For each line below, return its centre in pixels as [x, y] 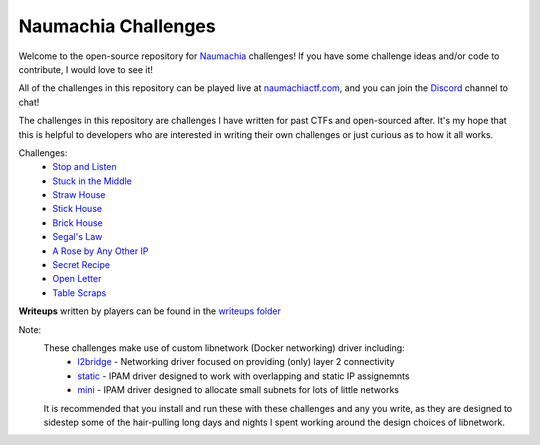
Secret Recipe [81, 265]
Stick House [77, 209]
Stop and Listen [84, 167]
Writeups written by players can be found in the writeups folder [150, 311]
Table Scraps [79, 292]
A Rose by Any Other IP [100, 251]
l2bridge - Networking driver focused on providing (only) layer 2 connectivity [236, 362]
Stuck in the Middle [92, 181]
